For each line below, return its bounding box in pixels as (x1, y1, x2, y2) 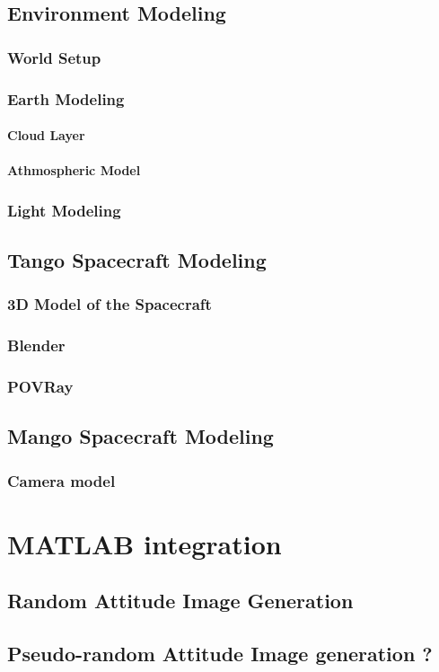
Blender (7, 334, 66, 357)
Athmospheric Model (7, 161, 141, 180)
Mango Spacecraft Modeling (7, 422, 274, 450)
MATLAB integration (7, 525, 282, 561)
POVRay (7, 376, 74, 398)
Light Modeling (7, 199, 121, 221)
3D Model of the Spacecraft (7, 293, 212, 315)
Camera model (7, 469, 116, 491)
